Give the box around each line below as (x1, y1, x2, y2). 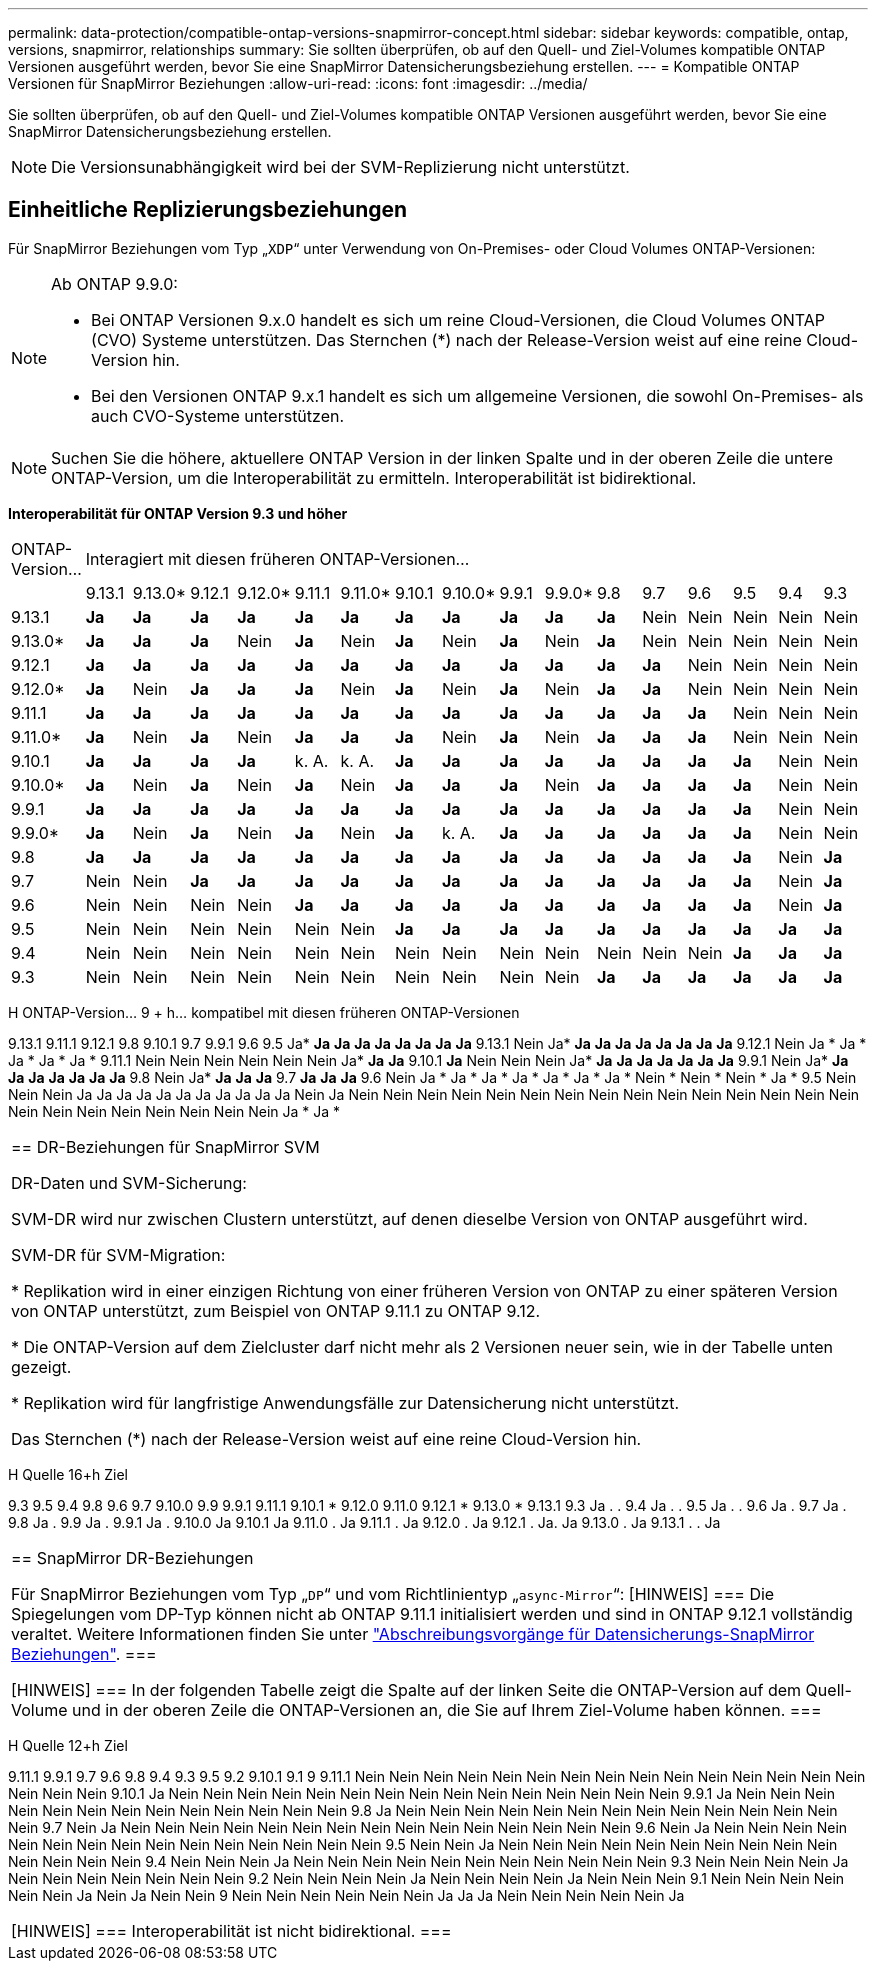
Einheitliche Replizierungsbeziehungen (8, 197, 408, 223)
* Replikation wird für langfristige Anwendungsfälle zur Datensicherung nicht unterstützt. (11, 1392, 680, 1413)
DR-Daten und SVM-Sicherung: (11, 1172, 247, 1193)
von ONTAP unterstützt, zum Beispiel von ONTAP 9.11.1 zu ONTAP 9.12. (11, 1300, 541, 1321)
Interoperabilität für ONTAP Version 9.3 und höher (8, 504, 348, 522)
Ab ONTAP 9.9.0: (51, 273, 178, 294)
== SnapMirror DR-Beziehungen (11, 1547, 254, 1568)
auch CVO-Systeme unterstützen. (91, 405, 345, 426)
